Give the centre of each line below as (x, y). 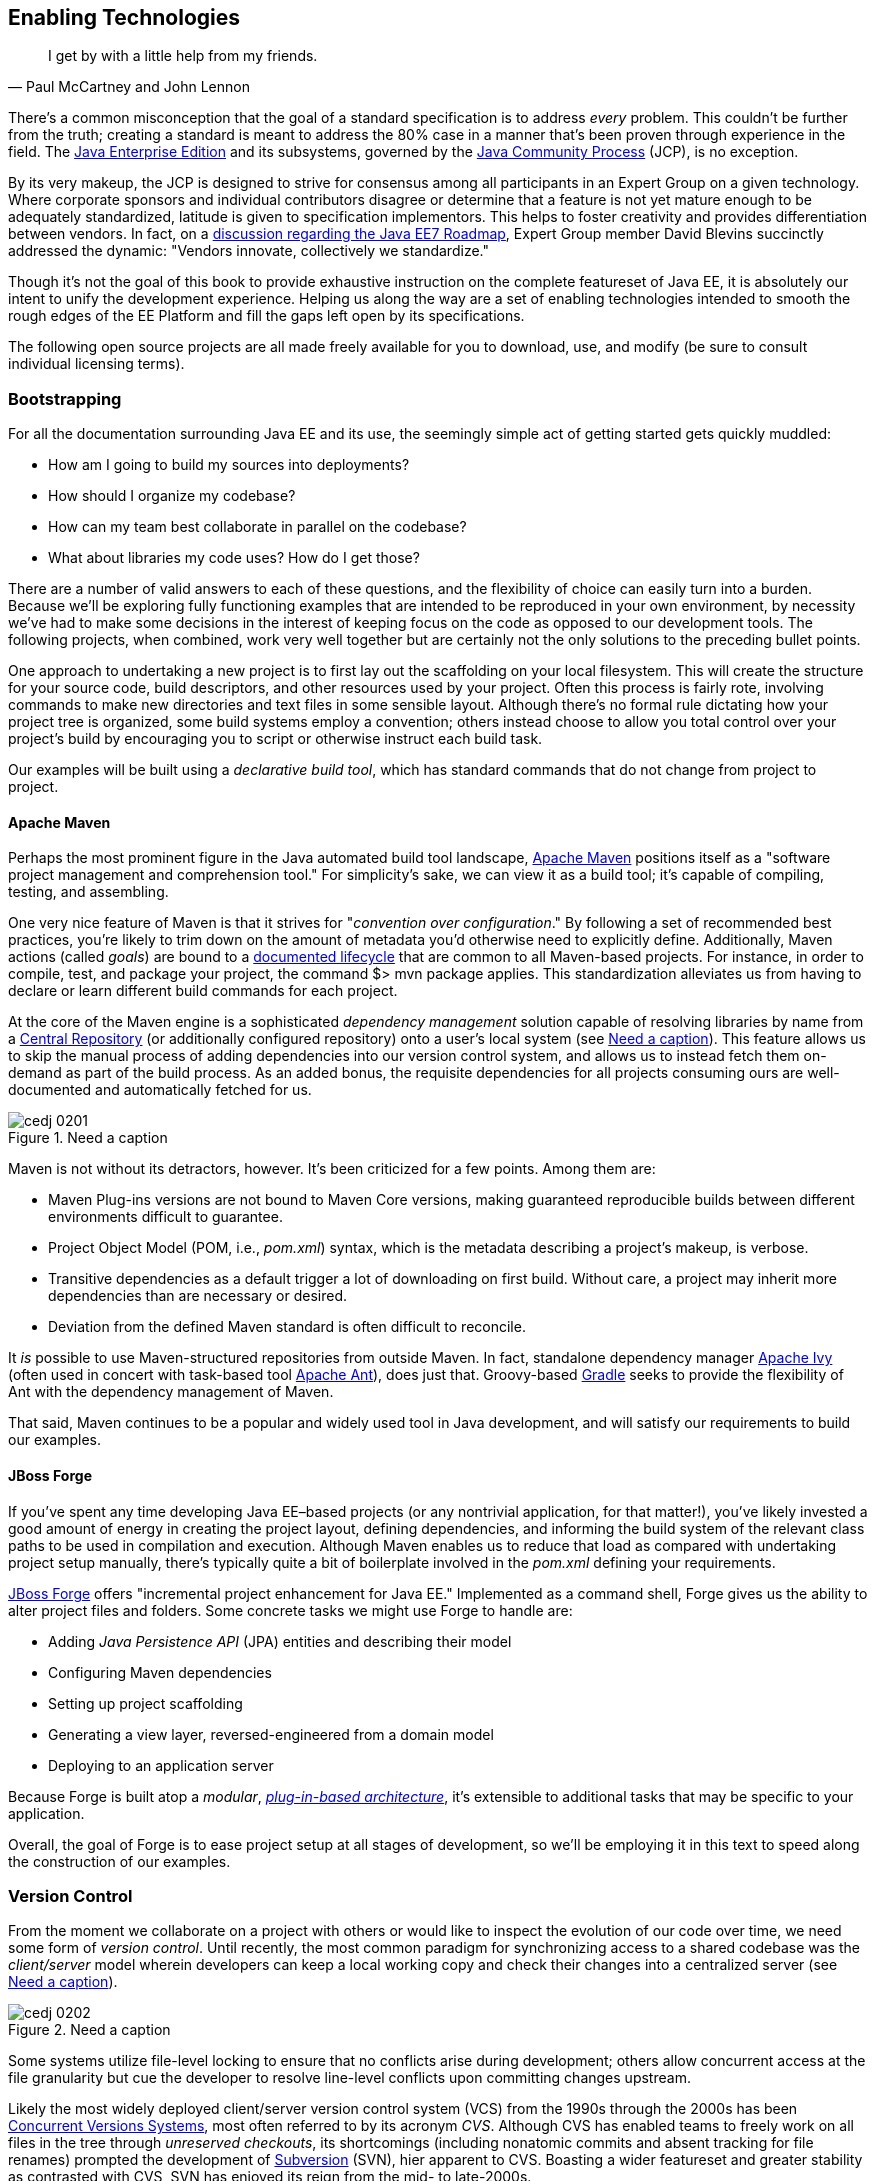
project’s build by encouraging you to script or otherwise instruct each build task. (275, 739)
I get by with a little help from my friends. (183, 56)
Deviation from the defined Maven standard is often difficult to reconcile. (287, 1327)
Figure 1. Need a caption (88, 1138)
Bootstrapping (65, 398)
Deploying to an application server (161, 1765)
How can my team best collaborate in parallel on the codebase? (257, 527)
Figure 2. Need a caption (89, 2030)
